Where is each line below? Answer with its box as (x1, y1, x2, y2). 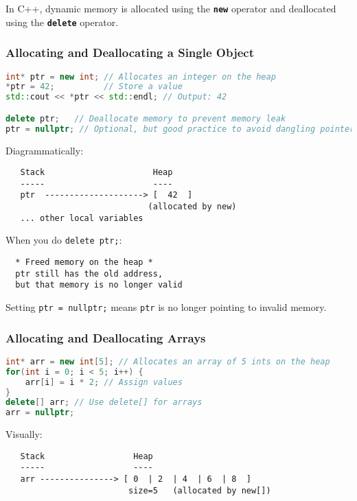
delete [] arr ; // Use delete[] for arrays (5, 397, 203, 408)
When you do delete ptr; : (5, 233, 122, 247)
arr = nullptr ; (5, 408, 75, 418)
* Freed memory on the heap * (15, 257, 153, 268)
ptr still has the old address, (15, 268, 163, 279)
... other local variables (20, 213, 143, 223)
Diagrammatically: (5, 143, 84, 157)
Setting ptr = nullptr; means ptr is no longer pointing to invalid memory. (5, 300, 327, 314)
